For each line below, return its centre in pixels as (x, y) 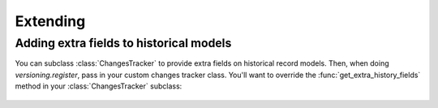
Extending (50, 21)
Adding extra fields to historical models (123, 43)
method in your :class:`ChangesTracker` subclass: (99, 86)
